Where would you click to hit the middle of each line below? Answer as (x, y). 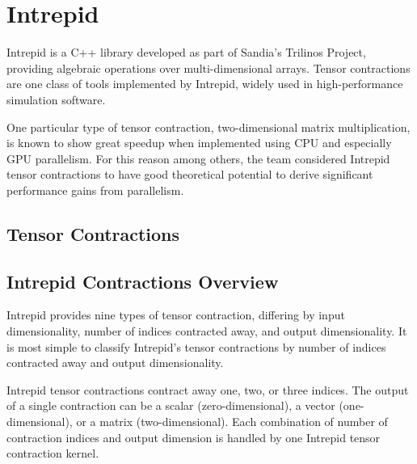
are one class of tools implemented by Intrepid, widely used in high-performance (205, 84)
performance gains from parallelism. (95, 190)
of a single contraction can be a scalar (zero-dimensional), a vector (171, 405)
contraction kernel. (53, 453)
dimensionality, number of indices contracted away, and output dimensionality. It (207, 331)
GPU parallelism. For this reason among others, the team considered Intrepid (198, 158)
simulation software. (56, 99)
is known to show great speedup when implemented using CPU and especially (199, 143)
